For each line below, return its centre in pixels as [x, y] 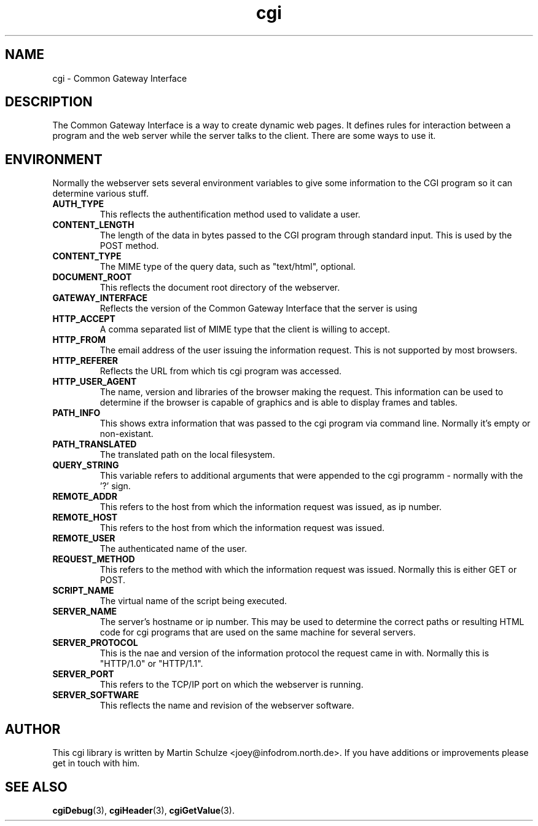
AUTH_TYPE [78, 204]
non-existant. [127, 434]
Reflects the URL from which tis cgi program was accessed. [221, 371]
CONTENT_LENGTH [93, 225]
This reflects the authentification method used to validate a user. [230, 214]
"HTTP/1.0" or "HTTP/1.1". [151, 664]
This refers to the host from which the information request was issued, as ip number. [271, 507]
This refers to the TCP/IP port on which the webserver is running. [232, 685]
